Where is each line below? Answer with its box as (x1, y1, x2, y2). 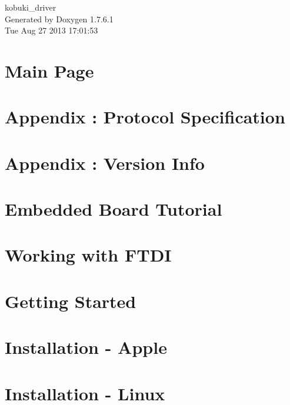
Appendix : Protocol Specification (5, 105, 285, 129)
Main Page (5, 58, 94, 82)
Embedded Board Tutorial (5, 197, 222, 221)
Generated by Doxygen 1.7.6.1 (5, 12, 114, 25)
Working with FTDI (5, 243, 172, 267)
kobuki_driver (5, 1, 56, 13)
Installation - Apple (5, 335, 167, 359)
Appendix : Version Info (5, 150, 205, 175)
